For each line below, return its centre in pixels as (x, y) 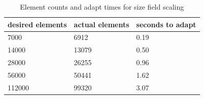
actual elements (101, 24)
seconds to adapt (166, 24)
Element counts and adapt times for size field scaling (102, 7)
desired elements (37, 24)
